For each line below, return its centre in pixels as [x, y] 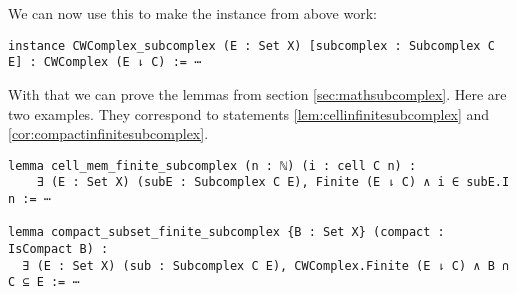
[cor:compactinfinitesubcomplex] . [108, 133]
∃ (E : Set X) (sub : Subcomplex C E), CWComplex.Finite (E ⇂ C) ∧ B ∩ [266, 265]
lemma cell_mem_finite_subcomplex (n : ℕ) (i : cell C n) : [212, 165]
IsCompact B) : [58, 248]
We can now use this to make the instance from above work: [192, 13]
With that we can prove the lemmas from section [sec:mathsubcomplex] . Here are [257, 93]
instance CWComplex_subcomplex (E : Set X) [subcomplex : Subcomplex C [251, 45]
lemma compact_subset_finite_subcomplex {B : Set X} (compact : [226, 232]
